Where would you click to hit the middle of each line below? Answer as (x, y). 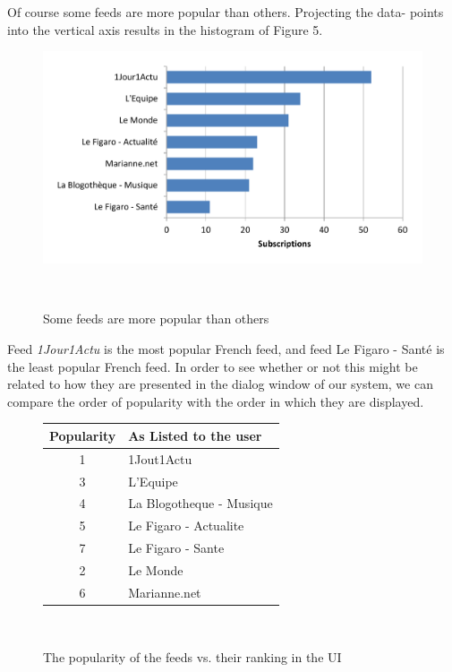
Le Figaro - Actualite (186, 526)
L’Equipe (153, 481)
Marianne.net (165, 592)
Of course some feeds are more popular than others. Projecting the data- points (226, 12)
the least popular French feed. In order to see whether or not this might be (213, 366)
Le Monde (156, 569)
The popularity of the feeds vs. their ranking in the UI (192, 656)
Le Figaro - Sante (176, 548)
